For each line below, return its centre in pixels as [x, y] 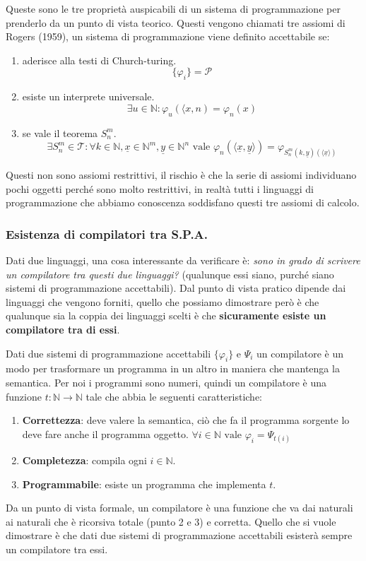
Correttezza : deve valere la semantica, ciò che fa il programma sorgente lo [186, 420]
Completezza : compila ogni [84, 460]
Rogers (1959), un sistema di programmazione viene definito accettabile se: [168, 36]
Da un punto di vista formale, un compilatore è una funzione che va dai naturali [179, 508]
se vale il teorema [60, 132]
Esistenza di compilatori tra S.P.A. [107, 234]
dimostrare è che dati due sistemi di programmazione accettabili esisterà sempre [179, 535]
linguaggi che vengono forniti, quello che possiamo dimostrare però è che [163, 301]
